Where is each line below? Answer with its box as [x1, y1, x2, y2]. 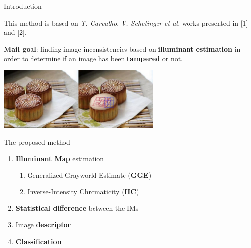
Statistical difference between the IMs [15, 203, 139, 213]
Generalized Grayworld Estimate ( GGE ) [27, 170, 152, 180]
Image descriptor [15, 219, 71, 229]
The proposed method [4, 136, 70, 147]
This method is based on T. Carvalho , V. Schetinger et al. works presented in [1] [4, 17, 248, 28]
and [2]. [4, 27, 27, 37]
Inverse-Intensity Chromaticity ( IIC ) [27, 186, 139, 196]
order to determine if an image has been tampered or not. [4, 53, 183, 63]
